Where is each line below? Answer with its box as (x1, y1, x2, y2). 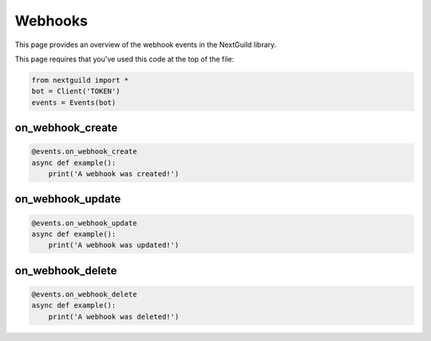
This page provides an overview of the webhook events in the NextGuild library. (14, 40, 277, 49)
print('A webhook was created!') (48, 170, 180, 178)
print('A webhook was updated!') (48, 241, 180, 250)
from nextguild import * (31, 76, 129, 84)
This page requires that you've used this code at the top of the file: (14, 54, 235, 64)
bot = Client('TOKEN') (31, 87, 121, 96)
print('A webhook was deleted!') (48, 312, 180, 321)
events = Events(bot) (31, 98, 117, 107)
